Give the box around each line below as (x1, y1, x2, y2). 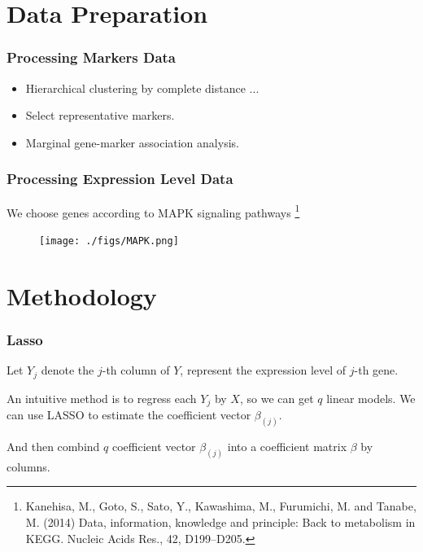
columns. (7, 458, 50, 475)
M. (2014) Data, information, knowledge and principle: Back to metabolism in (25, 513, 416, 530)
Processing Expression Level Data (7, 169, 233, 189)
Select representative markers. (25, 107, 175, 124)
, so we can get (239, 389, 314, 406)
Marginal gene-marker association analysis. (25, 134, 239, 151)
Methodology (7, 278, 157, 312)
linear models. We (326, 389, 416, 406)
